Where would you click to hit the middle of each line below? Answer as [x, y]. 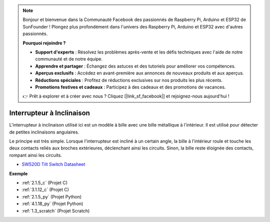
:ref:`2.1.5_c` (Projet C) [44, 182]
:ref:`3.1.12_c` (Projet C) [45, 189]
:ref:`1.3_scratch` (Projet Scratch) [56, 210]
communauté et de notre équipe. [69, 59]
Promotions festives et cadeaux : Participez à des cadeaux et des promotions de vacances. [130, 87]
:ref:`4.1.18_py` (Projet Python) [52, 204]
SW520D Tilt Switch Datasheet [53, 164]
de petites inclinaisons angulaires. [44, 132]
